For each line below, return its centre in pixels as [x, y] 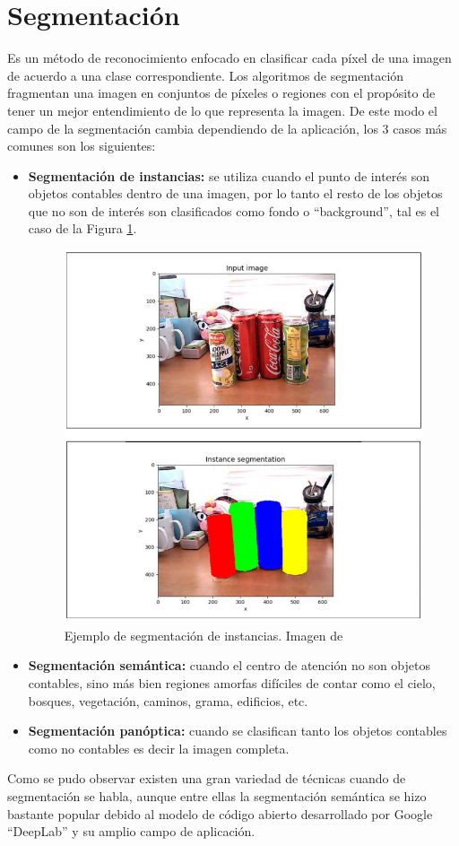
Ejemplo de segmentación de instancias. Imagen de [204, 635]
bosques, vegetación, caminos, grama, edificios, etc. [168, 700]
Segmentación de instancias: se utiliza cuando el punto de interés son [229, 175]
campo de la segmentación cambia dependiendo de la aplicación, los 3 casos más [227, 128]
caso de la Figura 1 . [82, 228]
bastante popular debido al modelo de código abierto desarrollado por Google [220, 813]
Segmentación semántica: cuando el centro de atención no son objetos [229, 665]
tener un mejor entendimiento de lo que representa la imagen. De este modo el [222, 110]
